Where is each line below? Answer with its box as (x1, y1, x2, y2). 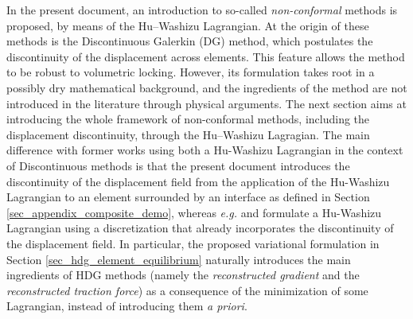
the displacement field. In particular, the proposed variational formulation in (6, 235, 380, 251)
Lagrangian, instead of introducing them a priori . (6, 298, 247, 314)
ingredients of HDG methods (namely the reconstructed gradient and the (6, 266, 360, 283)
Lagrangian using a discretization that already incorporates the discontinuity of (6, 220, 394, 236)
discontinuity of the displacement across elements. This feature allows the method (6, 48, 405, 64)
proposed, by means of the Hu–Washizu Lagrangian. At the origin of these (6, 17, 369, 33)
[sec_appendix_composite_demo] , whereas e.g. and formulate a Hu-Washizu (6, 204, 382, 220)
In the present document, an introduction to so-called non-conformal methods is (6, 2, 398, 18)
